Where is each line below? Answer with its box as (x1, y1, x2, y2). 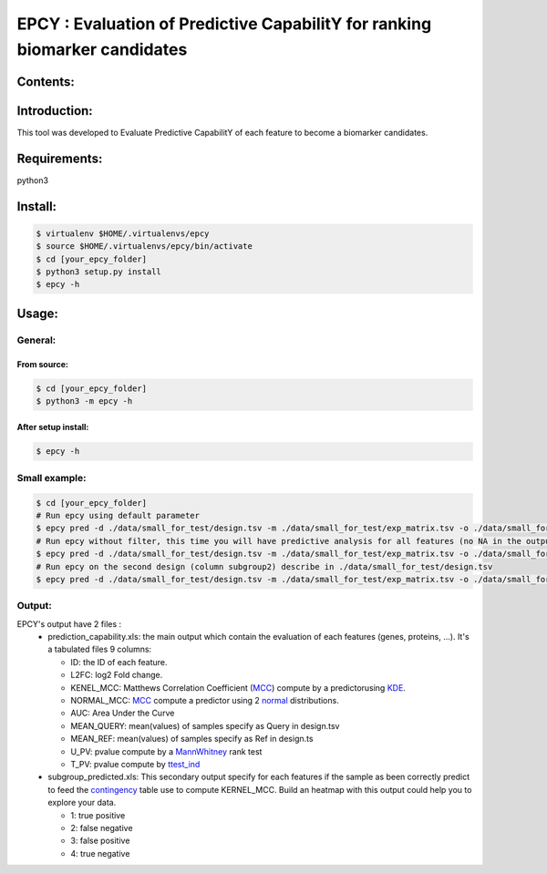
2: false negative (70, 822, 133, 833)
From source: (16, 358, 68, 369)
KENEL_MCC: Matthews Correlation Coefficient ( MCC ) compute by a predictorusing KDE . (70, 682, 406, 693)
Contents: (16, 74, 75, 89)
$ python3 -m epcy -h (36, 396, 133, 406)
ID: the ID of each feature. (70, 656, 168, 667)
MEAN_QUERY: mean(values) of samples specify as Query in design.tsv (70, 720, 340, 731)
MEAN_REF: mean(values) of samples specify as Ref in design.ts (70, 734, 314, 745)
